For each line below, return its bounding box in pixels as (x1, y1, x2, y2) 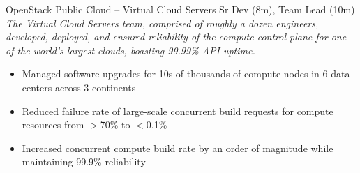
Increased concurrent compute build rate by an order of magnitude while (22, 140, 333, 155)
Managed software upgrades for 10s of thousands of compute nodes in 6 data (22, 66, 350, 81)
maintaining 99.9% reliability (22, 154, 146, 169)
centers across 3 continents (22, 80, 136, 94)
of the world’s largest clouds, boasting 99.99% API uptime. (6, 43, 255, 57)
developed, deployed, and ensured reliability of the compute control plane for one (6, 29, 347, 44)
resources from (22, 117, 84, 132)
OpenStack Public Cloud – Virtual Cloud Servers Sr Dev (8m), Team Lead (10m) (6, 2, 355, 16)
